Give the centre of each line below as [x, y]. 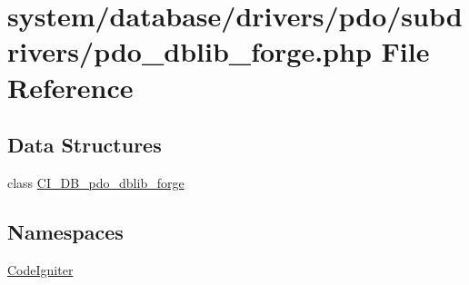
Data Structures [85, 145]
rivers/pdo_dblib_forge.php [190, 51]
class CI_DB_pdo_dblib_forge [96, 182]
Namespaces [65, 231]
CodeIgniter [40, 269]
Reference [70, 87]
